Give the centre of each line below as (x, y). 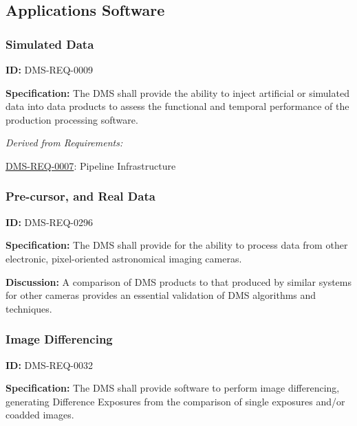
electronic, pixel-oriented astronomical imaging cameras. (124, 258)
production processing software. (72, 119)
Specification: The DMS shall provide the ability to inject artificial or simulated (177, 92)
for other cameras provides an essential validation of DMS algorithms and (161, 295)
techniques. (29, 308)
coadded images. (40, 415)
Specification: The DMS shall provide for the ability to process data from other (177, 245)
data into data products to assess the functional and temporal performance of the (177, 106)
